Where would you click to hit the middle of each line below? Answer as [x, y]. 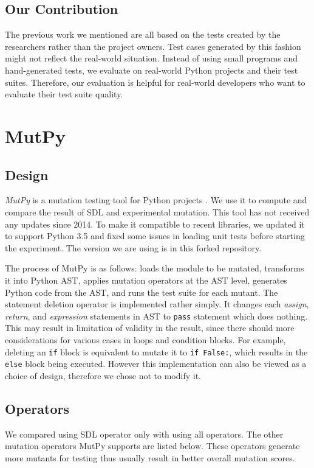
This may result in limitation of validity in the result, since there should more [150, 328]
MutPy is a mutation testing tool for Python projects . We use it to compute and [156, 200]
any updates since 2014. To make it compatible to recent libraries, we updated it [155, 224]
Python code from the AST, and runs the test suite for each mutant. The [142, 292]
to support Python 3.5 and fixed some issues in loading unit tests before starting [155, 236]
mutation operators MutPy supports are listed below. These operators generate [152, 446]
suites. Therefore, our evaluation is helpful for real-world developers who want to [155, 82]
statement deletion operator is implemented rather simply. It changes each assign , [157, 304]
